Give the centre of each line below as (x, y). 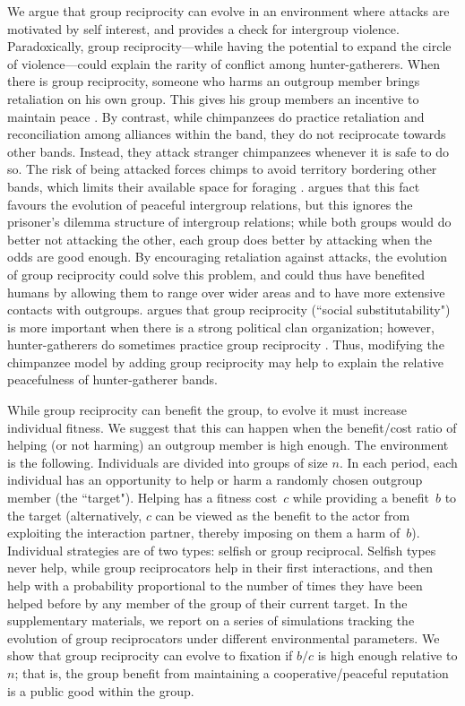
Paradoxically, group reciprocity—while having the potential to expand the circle (229, 46)
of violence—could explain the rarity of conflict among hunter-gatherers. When (224, 63)
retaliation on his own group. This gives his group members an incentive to (213, 98)
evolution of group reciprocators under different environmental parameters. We (224, 637)
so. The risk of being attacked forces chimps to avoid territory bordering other (222, 169)
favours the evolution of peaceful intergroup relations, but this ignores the (210, 204)
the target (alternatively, (75, 515)
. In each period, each (398, 462)
